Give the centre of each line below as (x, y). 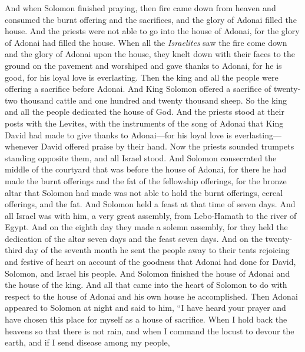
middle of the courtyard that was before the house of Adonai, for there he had (146, 169)
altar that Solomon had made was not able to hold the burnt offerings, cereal (144, 192)
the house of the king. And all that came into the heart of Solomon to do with (146, 285)
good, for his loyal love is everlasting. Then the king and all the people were (142, 77)
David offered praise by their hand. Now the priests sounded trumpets (168, 146)
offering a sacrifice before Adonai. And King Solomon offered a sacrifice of (138, 89)
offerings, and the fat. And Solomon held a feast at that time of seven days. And (150, 204)
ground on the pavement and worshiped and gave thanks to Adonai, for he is (143, 65)
